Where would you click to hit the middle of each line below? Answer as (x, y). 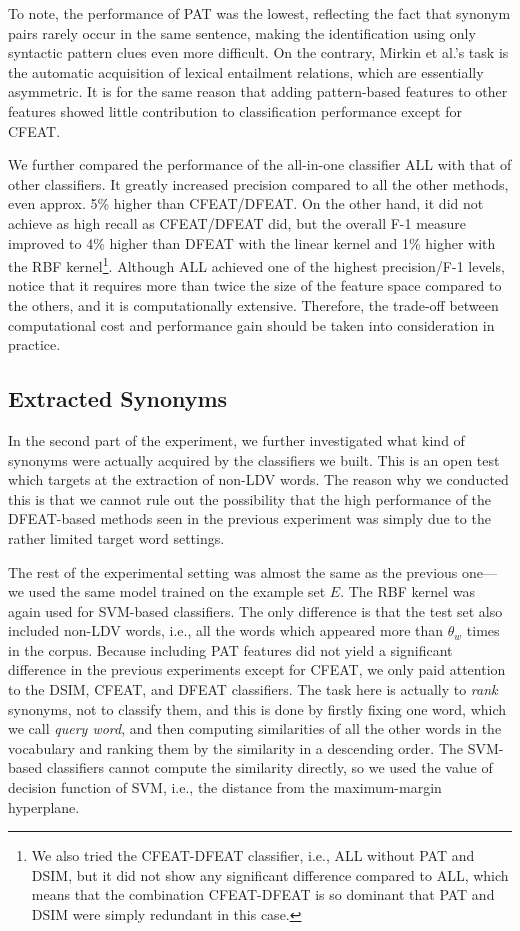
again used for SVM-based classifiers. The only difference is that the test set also (255, 610)
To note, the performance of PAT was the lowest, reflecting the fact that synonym (259, 13)
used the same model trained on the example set (177, 591)
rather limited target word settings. (116, 537)
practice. (34, 344)
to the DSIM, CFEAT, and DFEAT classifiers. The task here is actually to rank (253, 689)
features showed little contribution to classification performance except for (235, 110)
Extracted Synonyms (118, 398)
